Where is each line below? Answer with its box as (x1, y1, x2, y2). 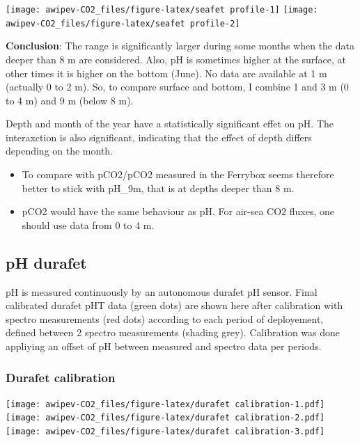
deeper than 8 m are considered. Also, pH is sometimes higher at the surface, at (6, 52, 347, 66)
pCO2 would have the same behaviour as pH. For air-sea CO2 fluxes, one (22, 204, 335, 219)
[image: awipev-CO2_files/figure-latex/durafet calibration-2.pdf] (6, 413, 325, 423)
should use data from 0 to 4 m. (22, 217, 155, 232)
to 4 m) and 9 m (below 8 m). (6, 93, 134, 107)
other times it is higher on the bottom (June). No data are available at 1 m (6, 65, 327, 80)
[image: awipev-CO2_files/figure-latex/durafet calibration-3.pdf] (6, 427, 325, 437)
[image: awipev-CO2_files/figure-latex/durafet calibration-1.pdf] (6, 399, 325, 409)
